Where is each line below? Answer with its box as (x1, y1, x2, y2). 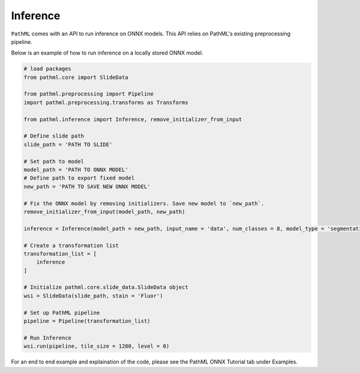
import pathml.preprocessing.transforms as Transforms (23, 99, 188, 106)
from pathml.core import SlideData (23, 74, 128, 80)
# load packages (23, 65, 72, 72)
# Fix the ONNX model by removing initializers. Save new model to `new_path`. (23, 200, 265, 207)
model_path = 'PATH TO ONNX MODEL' (23, 166, 128, 173)
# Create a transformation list (23, 242, 119, 249)
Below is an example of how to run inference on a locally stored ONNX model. (11, 49, 203, 56)
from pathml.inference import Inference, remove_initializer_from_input (23, 116, 242, 123)
